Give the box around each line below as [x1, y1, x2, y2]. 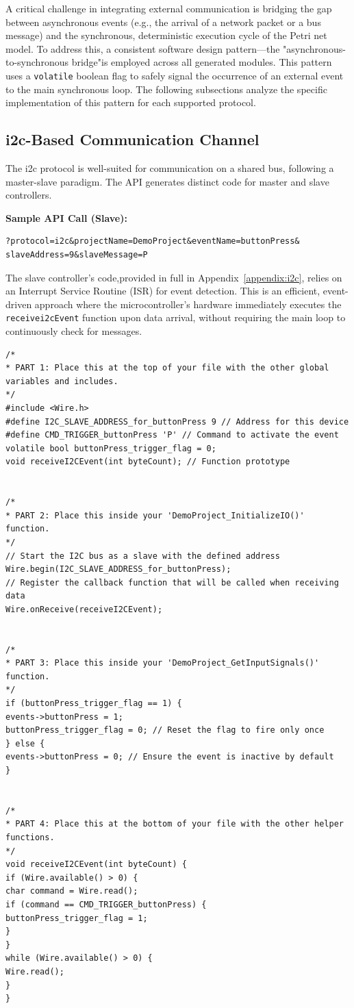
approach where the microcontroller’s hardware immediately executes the [34, 297, 342, 311]
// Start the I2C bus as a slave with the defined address [5, 551, 280, 561]
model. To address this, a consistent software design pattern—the [5, 41, 280, 55]
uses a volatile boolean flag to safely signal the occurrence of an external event [5, 68, 344, 82]
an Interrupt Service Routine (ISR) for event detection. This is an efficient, [5, 283, 320, 298]
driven [5, 297, 32, 311]
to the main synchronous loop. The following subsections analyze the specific [5, 81, 327, 96]
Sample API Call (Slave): [5, 210, 127, 225]
